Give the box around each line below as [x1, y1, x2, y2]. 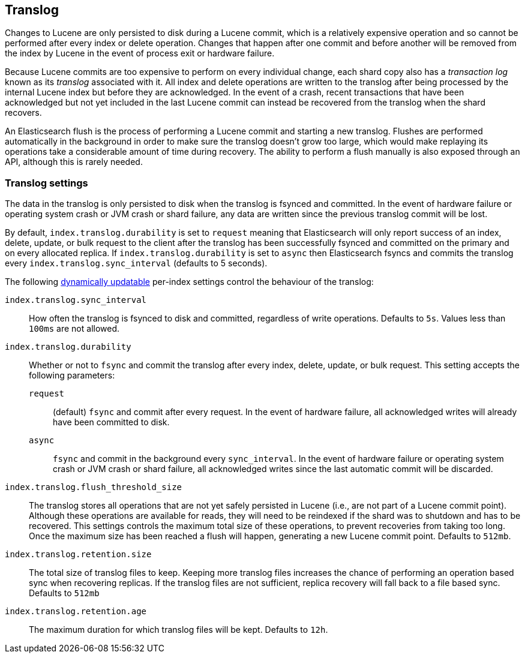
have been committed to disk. [53, 417, 170, 428]
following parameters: [29, 370, 115, 381]
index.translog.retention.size [5, 549, 152, 560]
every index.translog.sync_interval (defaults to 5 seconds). [5, 258, 268, 269]
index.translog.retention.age [5, 606, 147, 617]
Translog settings [5, 176, 88, 189]
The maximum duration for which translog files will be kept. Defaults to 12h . [29, 624, 328, 635]
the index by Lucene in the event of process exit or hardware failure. [5, 48, 275, 59]
